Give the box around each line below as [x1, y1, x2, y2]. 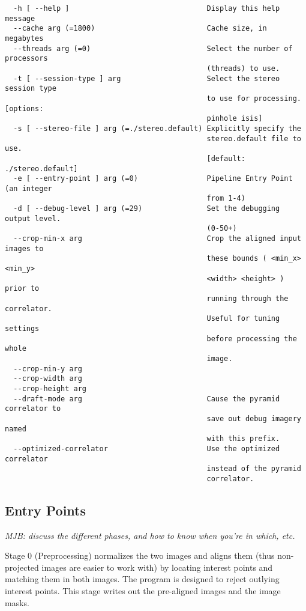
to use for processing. [206, 94, 301, 103]
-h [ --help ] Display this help [13, 4, 280, 13]
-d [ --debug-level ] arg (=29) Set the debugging [13, 204, 280, 213]
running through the [206, 294, 289, 303]
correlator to [5, 404, 61, 413]
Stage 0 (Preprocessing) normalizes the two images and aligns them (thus [5, 549, 275, 562]
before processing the [206, 334, 297, 343]
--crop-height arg [13, 384, 87, 393]
